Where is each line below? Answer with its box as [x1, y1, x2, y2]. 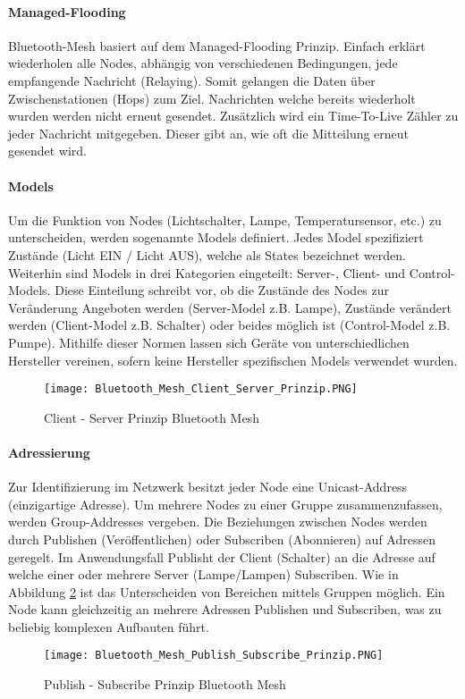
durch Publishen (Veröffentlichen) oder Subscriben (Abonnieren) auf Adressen [8, 529, 435, 548]
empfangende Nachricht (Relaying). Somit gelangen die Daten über [8, 71, 376, 89]
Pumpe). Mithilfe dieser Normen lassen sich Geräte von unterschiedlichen [8, 333, 410, 351]
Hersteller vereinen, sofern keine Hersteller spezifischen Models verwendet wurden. [8, 350, 458, 369]
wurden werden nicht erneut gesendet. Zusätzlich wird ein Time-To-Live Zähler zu [8, 106, 459, 125]
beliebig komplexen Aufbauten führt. [8, 617, 209, 636]
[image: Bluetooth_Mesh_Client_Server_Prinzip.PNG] [44, 383, 358, 396]
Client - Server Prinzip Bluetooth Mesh [44, 408, 259, 426]
